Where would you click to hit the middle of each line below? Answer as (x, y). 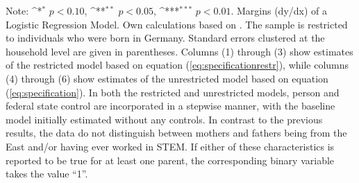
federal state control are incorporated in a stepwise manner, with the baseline (170, 106)
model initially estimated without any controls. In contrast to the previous (164, 119)
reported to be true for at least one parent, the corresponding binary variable (170, 160)
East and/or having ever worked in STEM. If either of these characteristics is (170, 146)
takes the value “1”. (47, 174)
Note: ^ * (24, 10)
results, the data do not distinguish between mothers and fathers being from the (176, 133)
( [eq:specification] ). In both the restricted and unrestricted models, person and (173, 92)
